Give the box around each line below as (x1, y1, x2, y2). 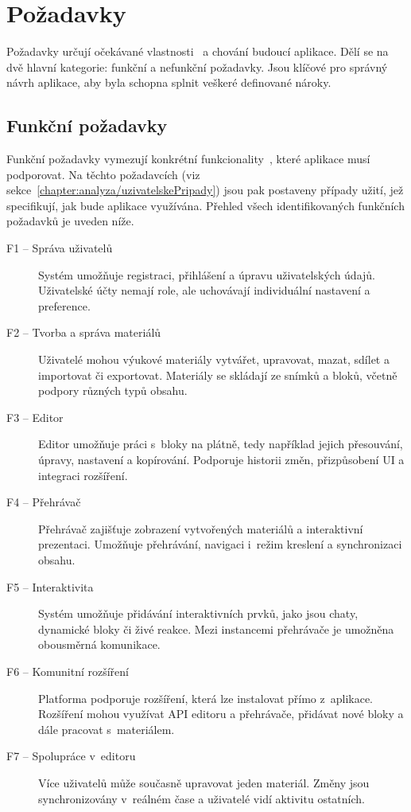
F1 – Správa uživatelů (6, 240, 113, 256)
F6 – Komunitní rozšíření (6, 662, 129, 679)
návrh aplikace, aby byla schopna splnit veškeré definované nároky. (6, 74, 332, 91)
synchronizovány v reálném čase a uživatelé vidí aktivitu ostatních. (38, 790, 365, 806)
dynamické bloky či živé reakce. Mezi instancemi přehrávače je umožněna (38, 620, 394, 637)
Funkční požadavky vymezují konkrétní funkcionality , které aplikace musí (6, 150, 370, 167)
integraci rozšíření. (38, 467, 128, 483)
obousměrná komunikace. (38, 636, 161, 653)
